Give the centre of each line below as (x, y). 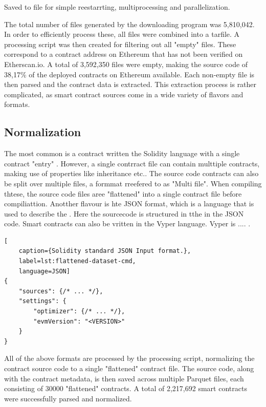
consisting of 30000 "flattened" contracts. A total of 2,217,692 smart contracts (126, 388)
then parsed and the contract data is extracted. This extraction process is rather (130, 84)
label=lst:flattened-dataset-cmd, (77, 261)
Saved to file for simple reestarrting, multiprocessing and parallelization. (117, 7)
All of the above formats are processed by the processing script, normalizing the (129, 358)
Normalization (43, 132)
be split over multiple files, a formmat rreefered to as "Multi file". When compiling (133, 183)
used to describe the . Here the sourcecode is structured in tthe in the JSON (124, 213)
